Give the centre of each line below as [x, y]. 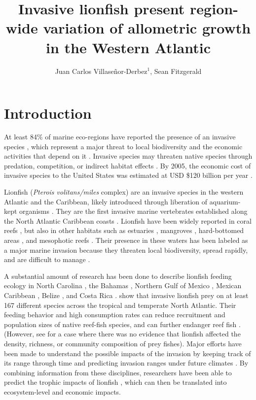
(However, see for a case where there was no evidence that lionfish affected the [122, 334]
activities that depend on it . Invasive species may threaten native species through [128, 156]
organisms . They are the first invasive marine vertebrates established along [133, 211]
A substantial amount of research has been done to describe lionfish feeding [118, 276]
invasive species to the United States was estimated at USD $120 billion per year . [128, 175]
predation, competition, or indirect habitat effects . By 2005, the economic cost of [128, 165]
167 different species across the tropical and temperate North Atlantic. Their [120, 305]
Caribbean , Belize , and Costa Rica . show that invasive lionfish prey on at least [126, 295]
